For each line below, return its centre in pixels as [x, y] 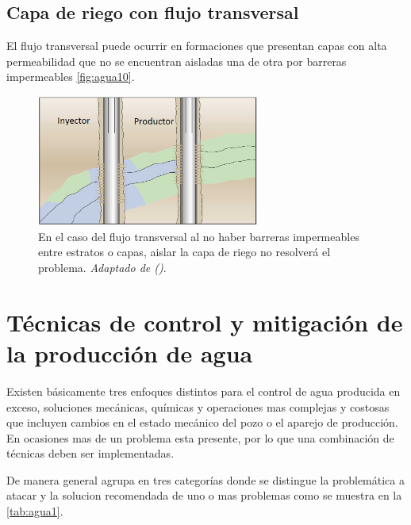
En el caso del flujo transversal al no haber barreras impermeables [199, 236]
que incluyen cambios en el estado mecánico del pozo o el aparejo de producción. [202, 422]
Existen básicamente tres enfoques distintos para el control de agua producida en [204, 391]
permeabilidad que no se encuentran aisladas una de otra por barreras [177, 61]
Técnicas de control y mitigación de [205, 322]
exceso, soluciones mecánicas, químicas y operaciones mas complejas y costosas [198, 406]
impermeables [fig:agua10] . [71, 77]
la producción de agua [130, 353]
